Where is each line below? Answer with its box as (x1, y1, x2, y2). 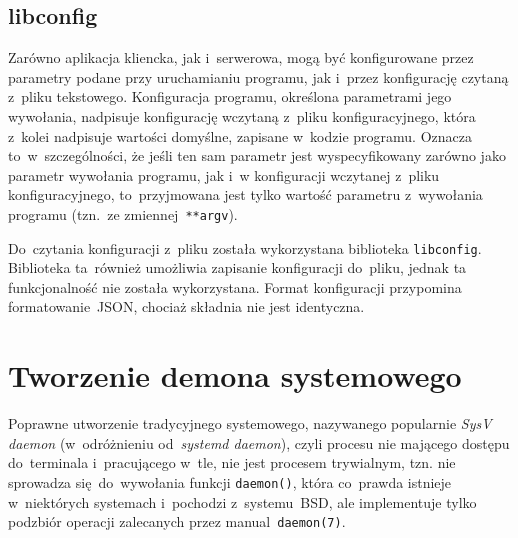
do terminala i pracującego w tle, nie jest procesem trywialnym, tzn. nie (8, 452, 456, 473)
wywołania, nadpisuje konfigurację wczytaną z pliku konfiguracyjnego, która (8, 105, 476, 126)
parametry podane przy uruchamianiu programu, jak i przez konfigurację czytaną (8, 66, 509, 87)
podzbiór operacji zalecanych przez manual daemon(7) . (8, 511, 346, 532)
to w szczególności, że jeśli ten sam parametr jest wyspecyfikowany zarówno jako (8, 145, 506, 166)
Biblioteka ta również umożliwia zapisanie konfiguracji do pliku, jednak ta (8, 257, 467, 278)
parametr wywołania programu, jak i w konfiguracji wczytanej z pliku (8, 164, 440, 185)
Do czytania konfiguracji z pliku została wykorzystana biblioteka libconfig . (8, 237, 482, 258)
